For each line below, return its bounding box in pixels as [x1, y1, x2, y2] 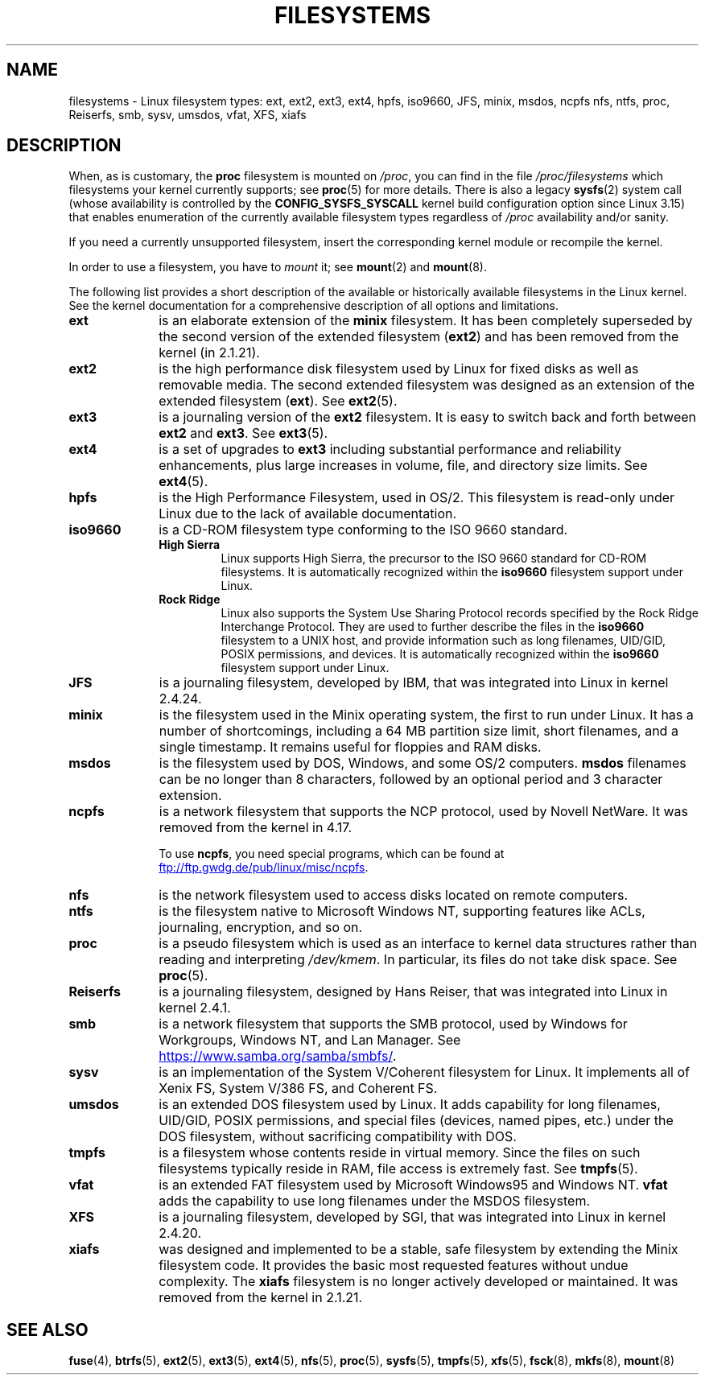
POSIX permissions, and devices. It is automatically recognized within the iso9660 [221, 647, 659, 662]
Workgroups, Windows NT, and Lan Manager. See [159, 1032, 461, 1049]
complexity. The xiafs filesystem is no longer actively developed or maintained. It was [159, 1273, 678, 1290]
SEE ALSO [6, 1319, 89, 1340]
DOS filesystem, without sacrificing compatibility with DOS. [159, 1128, 517, 1145]
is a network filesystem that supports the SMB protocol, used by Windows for [159, 1016, 628, 1033]
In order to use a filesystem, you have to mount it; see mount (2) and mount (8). [68, 260, 487, 274]
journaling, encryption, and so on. [159, 919, 363, 936]
